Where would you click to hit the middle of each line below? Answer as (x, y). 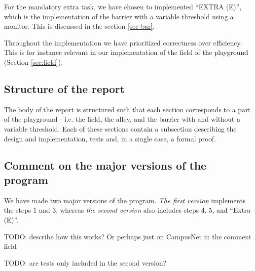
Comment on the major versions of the (105, 165)
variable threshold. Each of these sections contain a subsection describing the (120, 128)
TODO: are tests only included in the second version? (85, 262)
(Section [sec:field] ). (34, 62)
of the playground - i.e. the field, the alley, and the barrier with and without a (122, 119)
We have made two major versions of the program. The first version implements (125, 200)
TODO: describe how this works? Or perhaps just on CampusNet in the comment (128, 236)
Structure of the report (64, 88)
